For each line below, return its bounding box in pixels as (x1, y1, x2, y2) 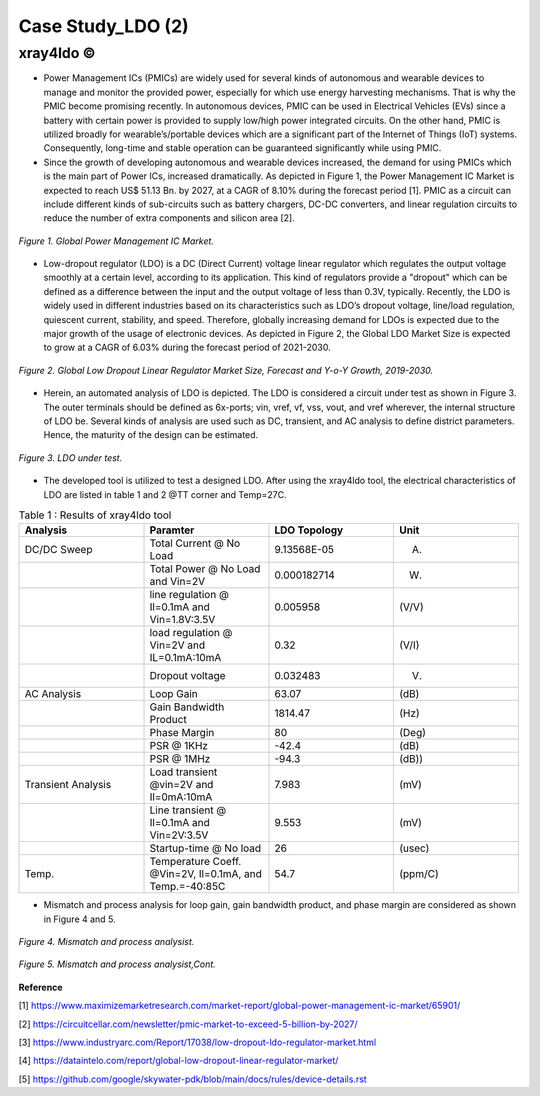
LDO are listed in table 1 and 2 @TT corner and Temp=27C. (43, 488, 287, 500)
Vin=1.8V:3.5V (149, 613, 216, 627)
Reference (18, 981, 63, 993)
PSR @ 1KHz (149, 739, 209, 753)
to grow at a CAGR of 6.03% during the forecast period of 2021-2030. (43, 341, 331, 354)
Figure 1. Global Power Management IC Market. (18, 235, 215, 247)
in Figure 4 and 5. (43, 913, 116, 925)
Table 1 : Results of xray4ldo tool (18, 508, 172, 522)
